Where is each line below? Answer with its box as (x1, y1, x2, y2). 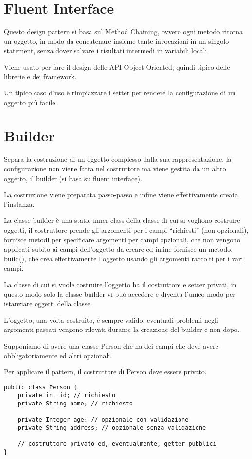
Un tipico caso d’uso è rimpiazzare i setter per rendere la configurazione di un (4, 88, 236, 98)
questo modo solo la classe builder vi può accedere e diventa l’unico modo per (4, 289, 235, 299)
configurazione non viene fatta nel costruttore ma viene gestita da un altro (4, 164, 226, 173)
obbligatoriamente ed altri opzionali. (4, 350, 112, 360)
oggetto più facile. (4, 97, 57, 107)
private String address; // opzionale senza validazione (18, 424, 206, 431)
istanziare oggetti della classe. (4, 298, 92, 309)
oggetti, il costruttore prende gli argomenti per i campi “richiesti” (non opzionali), (4, 224, 249, 235)
